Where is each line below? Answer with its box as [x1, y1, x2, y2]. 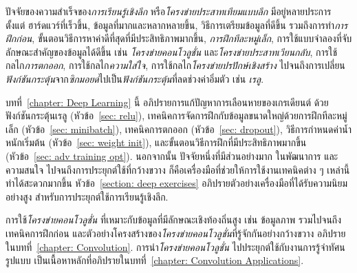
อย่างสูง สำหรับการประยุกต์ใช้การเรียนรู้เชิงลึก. [6, 189, 169, 203]
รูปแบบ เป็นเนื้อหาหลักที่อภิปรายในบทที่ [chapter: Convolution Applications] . [6, 253, 304, 267]
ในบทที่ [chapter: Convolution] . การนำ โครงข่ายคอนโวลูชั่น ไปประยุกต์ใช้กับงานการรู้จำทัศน [6, 239, 345, 254]
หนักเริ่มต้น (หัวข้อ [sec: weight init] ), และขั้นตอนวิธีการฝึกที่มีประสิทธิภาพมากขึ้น [6, 135, 307, 150]
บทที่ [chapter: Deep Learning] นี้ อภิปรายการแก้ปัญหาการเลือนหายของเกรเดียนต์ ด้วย [6, 94, 329, 109]
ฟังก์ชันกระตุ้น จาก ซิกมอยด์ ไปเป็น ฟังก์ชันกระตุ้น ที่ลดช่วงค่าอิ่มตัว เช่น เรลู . [6, 71, 264, 85]
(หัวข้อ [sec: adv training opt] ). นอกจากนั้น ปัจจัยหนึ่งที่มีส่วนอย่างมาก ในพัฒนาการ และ [6, 148, 338, 163]
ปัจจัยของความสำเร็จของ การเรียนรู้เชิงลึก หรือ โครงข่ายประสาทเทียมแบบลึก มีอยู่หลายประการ [6, 4, 332, 18]
